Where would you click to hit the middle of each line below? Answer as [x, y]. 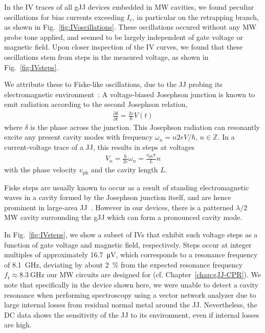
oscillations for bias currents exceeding [64, 17]
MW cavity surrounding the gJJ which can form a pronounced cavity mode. [123, 217]
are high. [18, 325]
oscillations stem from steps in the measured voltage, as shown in [106, 57]
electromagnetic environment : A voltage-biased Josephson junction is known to [130, 94]
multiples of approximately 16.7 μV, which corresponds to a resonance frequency [131, 254]
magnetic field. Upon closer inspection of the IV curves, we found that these [124, 47]
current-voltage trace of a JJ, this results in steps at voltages [99, 147]
